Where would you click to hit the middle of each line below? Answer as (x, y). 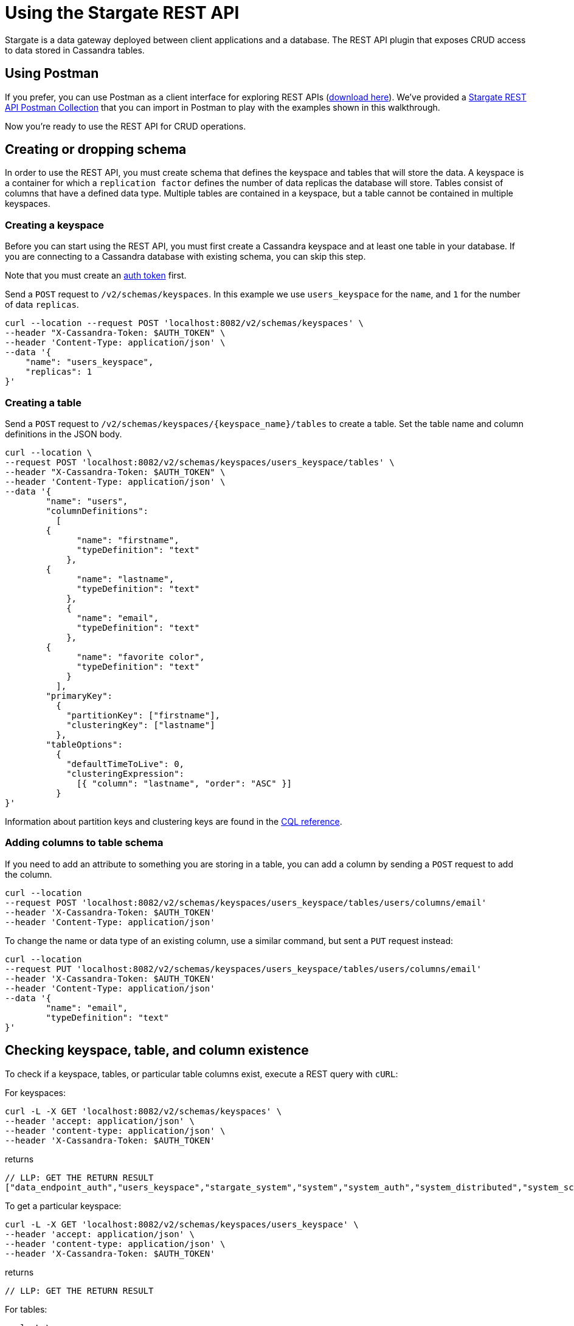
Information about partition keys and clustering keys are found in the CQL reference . (174, 821)
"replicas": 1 (59, 372)
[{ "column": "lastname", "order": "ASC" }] (185, 783)
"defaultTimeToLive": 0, (126, 764)
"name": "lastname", (126, 579)
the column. (29, 874)
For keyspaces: (35, 1092)
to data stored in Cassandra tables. (75, 50)
